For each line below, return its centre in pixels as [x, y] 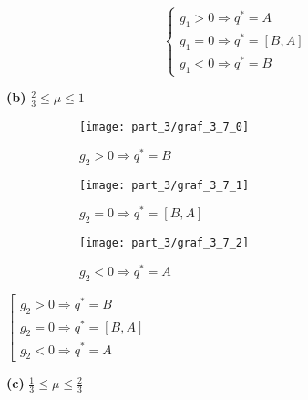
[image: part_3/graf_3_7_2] [164, 243]
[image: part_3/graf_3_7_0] [164, 127]
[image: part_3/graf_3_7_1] [164, 185]
